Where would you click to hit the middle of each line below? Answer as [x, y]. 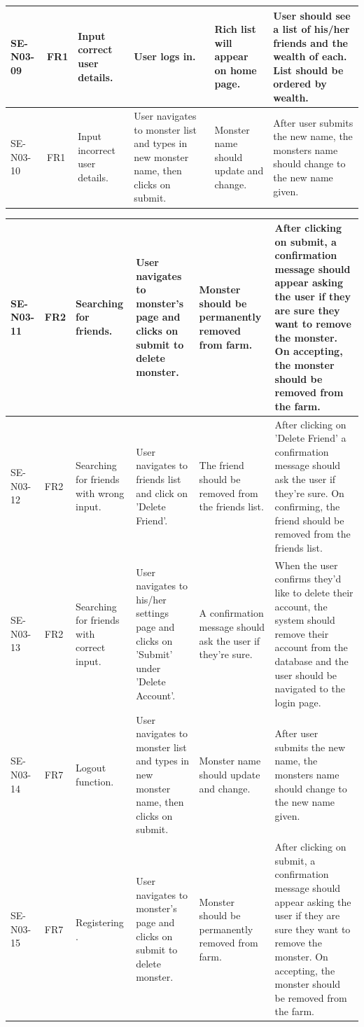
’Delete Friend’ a [310, 438]
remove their [302, 633]
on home [236, 70]
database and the [311, 661]
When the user [306, 565]
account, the [301, 606]
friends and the [310, 42]
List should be [308, 70]
